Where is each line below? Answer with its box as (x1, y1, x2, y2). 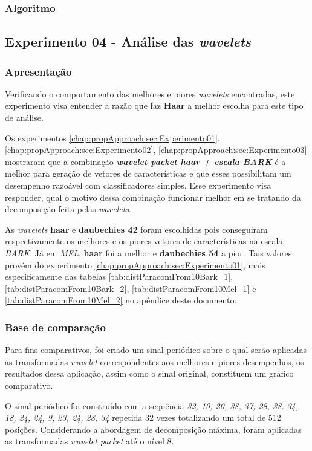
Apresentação (5, 63, 72, 79)
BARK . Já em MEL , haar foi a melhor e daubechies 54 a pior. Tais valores (5, 246, 292, 259)
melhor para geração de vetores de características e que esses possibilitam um (5, 167, 291, 180)
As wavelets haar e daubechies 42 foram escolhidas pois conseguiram (5, 222, 268, 235)
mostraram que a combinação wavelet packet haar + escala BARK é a (5, 155, 286, 167)
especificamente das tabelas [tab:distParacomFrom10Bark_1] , (5, 270, 233, 283)
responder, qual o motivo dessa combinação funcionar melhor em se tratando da (5, 190, 301, 203)
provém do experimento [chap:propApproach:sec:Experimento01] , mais (5, 258, 265, 271)
